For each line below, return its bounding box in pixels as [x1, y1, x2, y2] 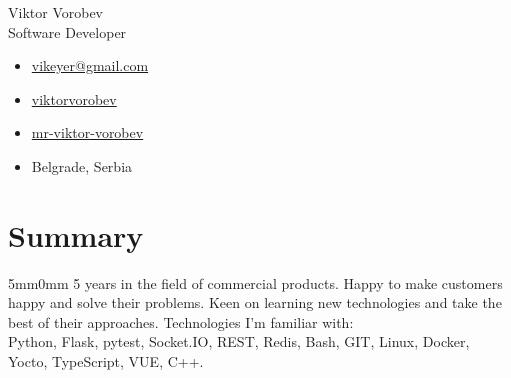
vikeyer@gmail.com [31, 55, 149, 76]
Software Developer [8, 21, 127, 42]
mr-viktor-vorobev [31, 122, 144, 143]
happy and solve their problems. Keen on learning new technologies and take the [8, 292, 502, 313]
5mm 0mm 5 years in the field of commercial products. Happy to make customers [8, 272, 503, 293]
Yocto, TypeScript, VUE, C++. [8, 351, 204, 372]
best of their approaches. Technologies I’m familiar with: [8, 311, 354, 332]
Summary [8, 214, 144, 255]
